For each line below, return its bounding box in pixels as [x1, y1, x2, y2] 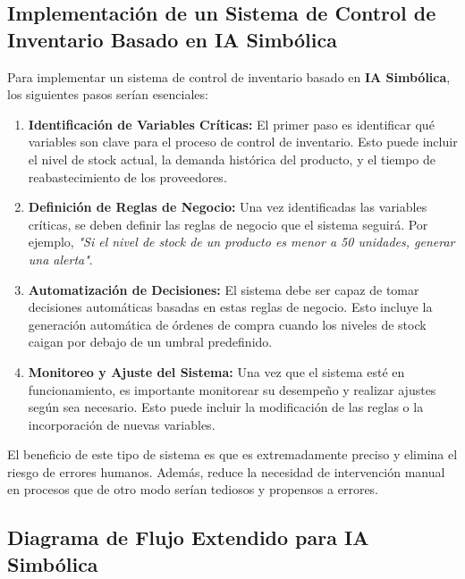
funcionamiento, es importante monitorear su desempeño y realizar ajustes [28, 380, 436, 399]
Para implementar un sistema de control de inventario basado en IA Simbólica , [7, 67, 451, 86]
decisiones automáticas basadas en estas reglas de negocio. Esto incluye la [28, 298, 433, 316]
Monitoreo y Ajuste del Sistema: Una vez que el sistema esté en [28, 362, 405, 381]
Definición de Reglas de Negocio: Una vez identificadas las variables [28, 197, 427, 216]
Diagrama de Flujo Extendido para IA [7, 524, 369, 551]
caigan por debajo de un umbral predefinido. [28, 332, 273, 351]
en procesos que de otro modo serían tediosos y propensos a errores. [7, 480, 379, 499]
